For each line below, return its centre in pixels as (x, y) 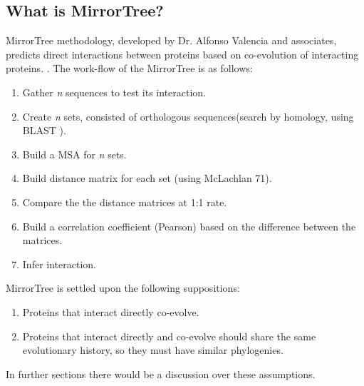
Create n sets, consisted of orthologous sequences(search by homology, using (188, 116)
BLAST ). (44, 130)
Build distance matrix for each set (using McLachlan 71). (147, 178)
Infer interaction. (59, 264)
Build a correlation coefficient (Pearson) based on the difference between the (189, 226)
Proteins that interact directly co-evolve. (111, 311)
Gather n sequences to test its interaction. (114, 92)
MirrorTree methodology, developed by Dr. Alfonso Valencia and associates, (171, 40)
